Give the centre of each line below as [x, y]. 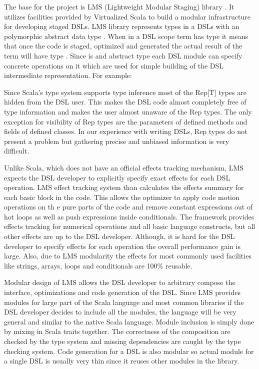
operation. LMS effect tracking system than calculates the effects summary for [124, 187]
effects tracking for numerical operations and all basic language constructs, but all [130, 226]
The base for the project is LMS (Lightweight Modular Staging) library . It [119, 6]
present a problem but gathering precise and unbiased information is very [117, 141]
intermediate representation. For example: [68, 75]
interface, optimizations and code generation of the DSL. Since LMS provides [122, 292]
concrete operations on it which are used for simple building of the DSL [114, 65]
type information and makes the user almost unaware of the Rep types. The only [128, 111]
